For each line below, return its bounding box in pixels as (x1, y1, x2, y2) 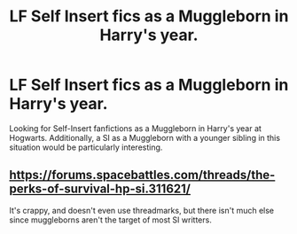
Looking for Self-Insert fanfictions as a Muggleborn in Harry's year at (9, 122, 262, 134)
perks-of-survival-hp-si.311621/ (9, 182, 191, 197)
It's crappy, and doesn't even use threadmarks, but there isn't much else (9, 205, 275, 215)
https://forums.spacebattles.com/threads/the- (9, 168, 276, 183)
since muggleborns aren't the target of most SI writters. (9, 214, 213, 225)
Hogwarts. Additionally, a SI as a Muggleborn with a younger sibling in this (9, 132, 281, 143)
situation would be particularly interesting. (9, 142, 163, 152)
